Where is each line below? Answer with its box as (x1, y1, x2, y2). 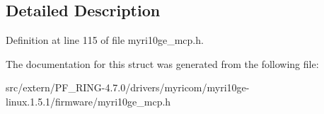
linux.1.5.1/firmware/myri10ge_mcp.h (6, 93, 171, 108)
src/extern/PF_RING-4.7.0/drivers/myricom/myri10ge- (6, 80, 250, 95)
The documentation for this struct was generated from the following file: (6, 56, 319, 71)
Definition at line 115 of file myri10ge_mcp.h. (6, 33, 204, 47)
